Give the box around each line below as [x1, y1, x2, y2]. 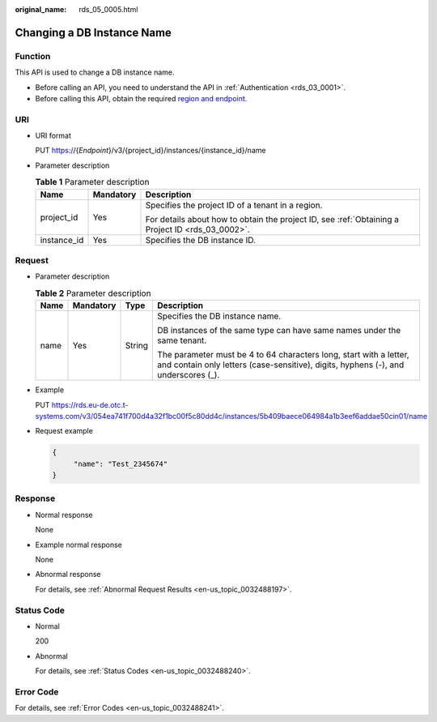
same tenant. [157, 335, 207, 346]
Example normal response [35, 540, 123, 549]
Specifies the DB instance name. [157, 310, 282, 322]
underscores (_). [157, 370, 220, 381]
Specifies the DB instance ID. [145, 234, 257, 246]
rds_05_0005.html [78, 5, 138, 14]
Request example [35, 426, 93, 436]
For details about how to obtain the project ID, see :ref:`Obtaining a [145, 213, 400, 224]
